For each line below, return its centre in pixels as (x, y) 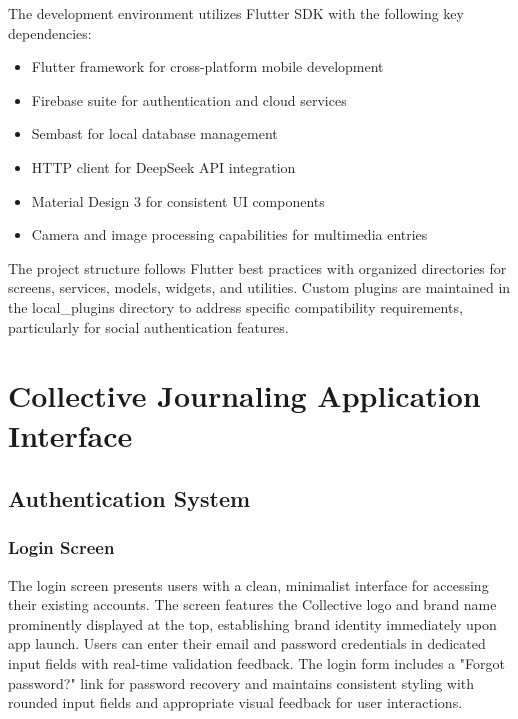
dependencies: (50, 32)
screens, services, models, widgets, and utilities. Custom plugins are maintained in (259, 287)
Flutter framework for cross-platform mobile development (207, 66)
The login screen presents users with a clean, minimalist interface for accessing (248, 584)
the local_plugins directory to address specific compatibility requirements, (235, 306)
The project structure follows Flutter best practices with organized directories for (257, 267)
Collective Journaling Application (244, 395)
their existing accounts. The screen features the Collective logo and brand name (252, 604)
